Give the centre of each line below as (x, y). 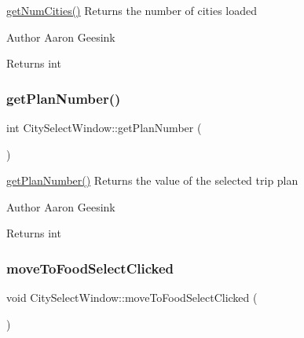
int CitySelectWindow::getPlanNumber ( (104, 127)
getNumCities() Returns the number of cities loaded (132, 10)
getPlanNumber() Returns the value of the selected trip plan (152, 180)
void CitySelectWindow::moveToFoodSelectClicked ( (132, 298)
